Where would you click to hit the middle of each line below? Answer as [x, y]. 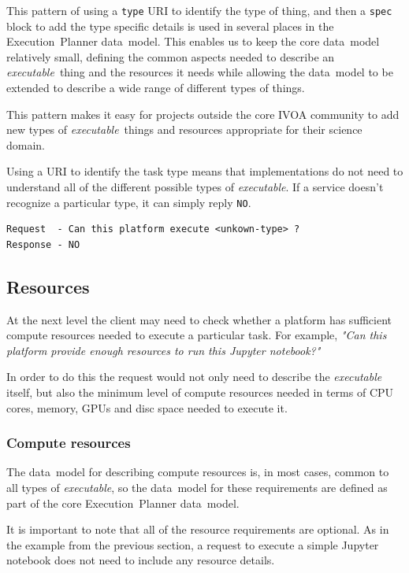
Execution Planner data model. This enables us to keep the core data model [193, 41]
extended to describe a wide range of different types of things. [156, 88]
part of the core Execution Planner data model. [123, 503]
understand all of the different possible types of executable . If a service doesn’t [195, 187]
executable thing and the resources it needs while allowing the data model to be [200, 72]
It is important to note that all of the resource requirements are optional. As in [198, 529]
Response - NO [43, 244]
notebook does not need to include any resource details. [141, 560]
